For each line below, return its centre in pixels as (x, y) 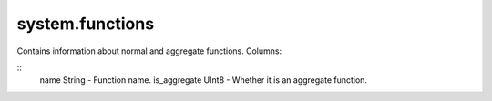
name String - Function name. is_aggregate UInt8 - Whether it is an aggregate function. (204, 80)
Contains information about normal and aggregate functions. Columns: (149, 51)
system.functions (86, 24)
